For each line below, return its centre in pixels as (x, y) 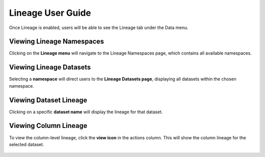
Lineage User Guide (50, 13)
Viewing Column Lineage (48, 126)
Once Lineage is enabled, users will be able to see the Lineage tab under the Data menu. (99, 28)
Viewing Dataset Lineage (48, 100)
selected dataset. (26, 144)
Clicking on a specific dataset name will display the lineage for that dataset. (86, 112)
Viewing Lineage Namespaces (56, 42)
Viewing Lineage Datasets (50, 67)
